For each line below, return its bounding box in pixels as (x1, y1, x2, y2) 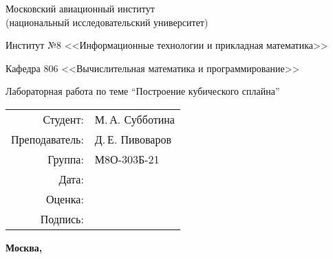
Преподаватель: (11, 131, 84, 147)
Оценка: (45, 190, 84, 207)
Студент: (43, 111, 84, 127)
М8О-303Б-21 (94, 150, 160, 167)
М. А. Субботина (94, 111, 175, 127)
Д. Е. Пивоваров (94, 131, 172, 147)
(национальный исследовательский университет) (6, 14, 208, 29)
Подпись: (40, 210, 84, 227)
